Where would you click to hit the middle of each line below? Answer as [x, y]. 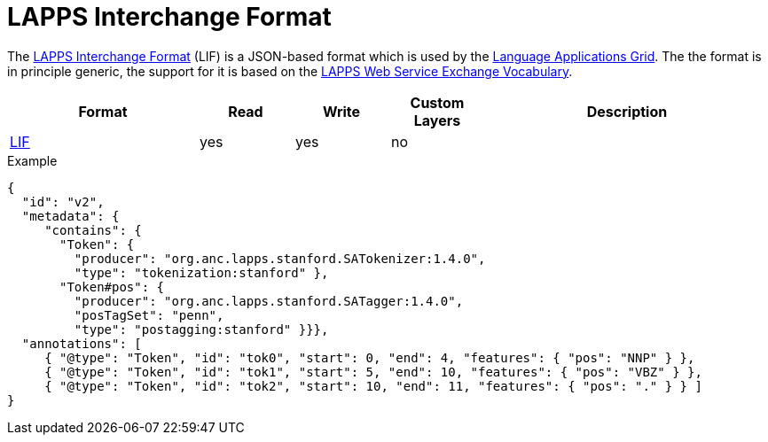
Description [627, 111]
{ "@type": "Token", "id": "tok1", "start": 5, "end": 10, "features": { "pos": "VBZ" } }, [373, 372]
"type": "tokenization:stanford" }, [201, 272]
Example [32, 160]
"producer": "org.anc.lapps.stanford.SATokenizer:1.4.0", [280, 258]
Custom [437, 102]
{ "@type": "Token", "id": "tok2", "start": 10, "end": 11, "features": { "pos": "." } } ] [373, 386]
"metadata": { [71, 216]
